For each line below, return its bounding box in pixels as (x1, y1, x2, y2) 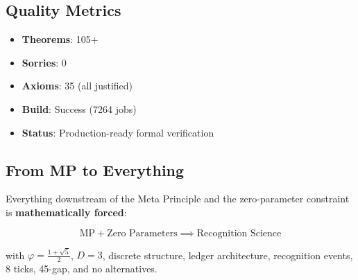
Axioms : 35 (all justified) (22, 78, 133, 93)
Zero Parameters (107, 228, 178, 238)
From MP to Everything (6, 159, 185, 180)
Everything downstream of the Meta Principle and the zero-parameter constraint (6, 191, 350, 206)
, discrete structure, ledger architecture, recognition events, (102, 247, 353, 262)
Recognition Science (196, 228, 282, 238)
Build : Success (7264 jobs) (22, 101, 137, 116)
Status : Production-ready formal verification (22, 125, 214, 139)
